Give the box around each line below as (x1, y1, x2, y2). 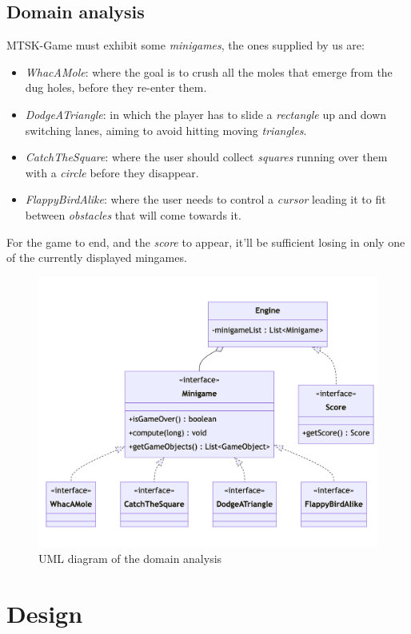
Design (6, 597, 83, 630)
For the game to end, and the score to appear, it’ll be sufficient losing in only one (6, 233, 405, 250)
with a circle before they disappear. (25, 164, 199, 180)
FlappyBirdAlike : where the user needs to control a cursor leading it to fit (25, 191, 386, 208)
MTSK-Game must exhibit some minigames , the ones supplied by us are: (6, 37, 365, 53)
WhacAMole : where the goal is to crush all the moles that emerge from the (25, 63, 393, 80)
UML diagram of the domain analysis (38, 550, 222, 567)
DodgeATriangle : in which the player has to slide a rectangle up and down (25, 105, 387, 122)
